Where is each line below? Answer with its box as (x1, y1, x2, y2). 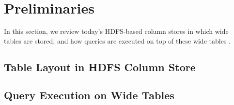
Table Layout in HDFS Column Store (4, 59, 196, 74)
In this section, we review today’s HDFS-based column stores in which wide (4, 26, 229, 36)
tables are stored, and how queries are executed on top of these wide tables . (4, 35, 231, 45)
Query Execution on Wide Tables (4, 88, 174, 103)
